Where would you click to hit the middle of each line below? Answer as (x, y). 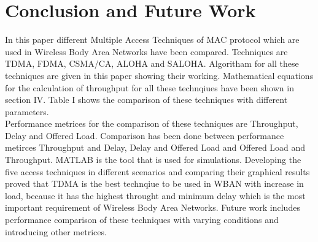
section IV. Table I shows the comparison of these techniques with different (146, 100)
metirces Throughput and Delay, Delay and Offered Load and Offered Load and (155, 147)
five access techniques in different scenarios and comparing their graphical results (157, 171)
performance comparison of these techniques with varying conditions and (142, 220)
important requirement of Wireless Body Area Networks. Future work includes (153, 207)
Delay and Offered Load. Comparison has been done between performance (145, 135)
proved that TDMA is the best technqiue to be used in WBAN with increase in (154, 183)
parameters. (27, 111)
